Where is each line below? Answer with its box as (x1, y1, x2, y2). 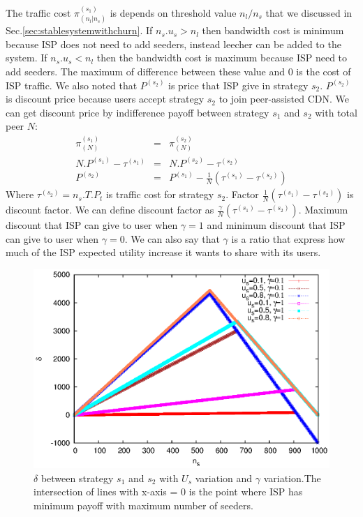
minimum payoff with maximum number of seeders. (34, 497, 253, 512)
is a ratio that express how (231, 231, 346, 246)
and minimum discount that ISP (207, 218, 346, 232)
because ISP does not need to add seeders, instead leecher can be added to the (6, 36, 341, 51)
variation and (195, 470, 253, 485)
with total (315, 105, 357, 119)
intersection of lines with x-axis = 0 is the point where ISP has (34, 484, 303, 499)
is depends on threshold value (110, 5, 237, 20)
